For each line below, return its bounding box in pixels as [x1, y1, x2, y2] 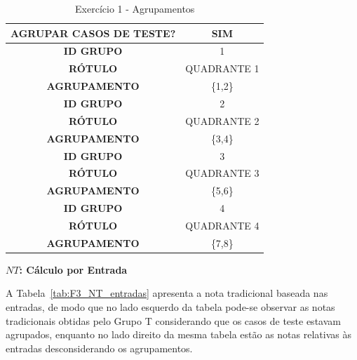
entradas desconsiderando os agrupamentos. [6, 340, 193, 355]
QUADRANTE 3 [185, 166, 260, 180]
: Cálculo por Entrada [19, 262, 128, 276]
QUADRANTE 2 [185, 113, 260, 128]
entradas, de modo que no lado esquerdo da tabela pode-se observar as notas [6, 300, 335, 314]
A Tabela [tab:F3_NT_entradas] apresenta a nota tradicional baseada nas [6, 286, 328, 300]
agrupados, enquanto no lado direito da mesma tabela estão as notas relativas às [6, 327, 351, 342]
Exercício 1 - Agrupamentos [75, 1, 195, 15]
